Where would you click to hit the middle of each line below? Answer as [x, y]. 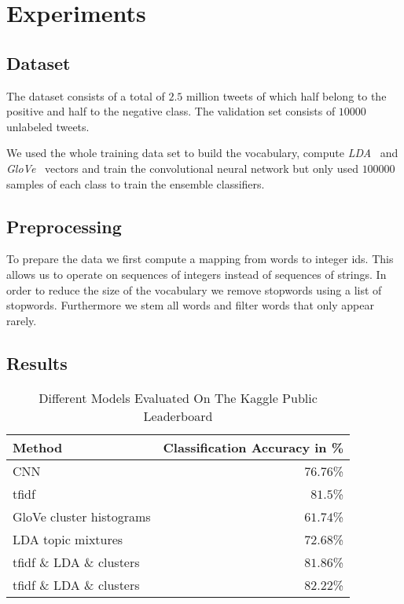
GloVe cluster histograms [82, 516]
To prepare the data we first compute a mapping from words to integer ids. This [200, 259]
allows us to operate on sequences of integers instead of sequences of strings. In [196, 274]
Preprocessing [64, 226]
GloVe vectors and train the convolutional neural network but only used [182, 168]
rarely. [22, 320]
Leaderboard [178, 415]
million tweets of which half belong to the [286, 95]
